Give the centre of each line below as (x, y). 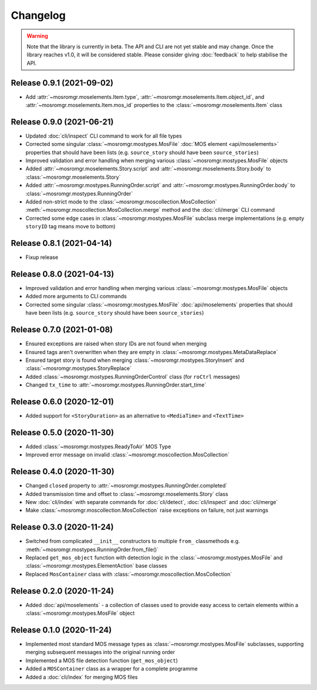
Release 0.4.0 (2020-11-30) (63, 471)
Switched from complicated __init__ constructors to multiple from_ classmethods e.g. (133, 541)
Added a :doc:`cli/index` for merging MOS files (82, 677)
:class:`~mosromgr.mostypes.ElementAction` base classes (96, 566)
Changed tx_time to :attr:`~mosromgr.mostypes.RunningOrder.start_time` (116, 385)
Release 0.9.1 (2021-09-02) (62, 83)
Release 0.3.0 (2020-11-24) (62, 527)
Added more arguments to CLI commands (76, 296)
